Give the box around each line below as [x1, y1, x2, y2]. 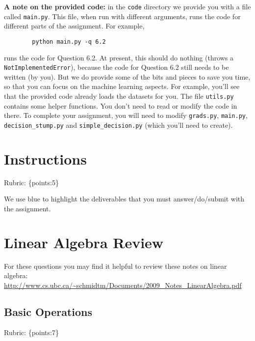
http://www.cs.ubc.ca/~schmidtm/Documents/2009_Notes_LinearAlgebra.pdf [4, 280, 242, 290]
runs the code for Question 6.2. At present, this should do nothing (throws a [4, 52, 234, 62]
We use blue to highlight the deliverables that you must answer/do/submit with [4, 194, 245, 204]
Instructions [4, 148, 87, 169]
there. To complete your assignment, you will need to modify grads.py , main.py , [4, 110, 248, 120]
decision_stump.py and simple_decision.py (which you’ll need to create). [4, 119, 233, 130]
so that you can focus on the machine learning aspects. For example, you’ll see [4, 81, 240, 91]
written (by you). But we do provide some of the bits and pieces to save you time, [4, 71, 251, 82]
